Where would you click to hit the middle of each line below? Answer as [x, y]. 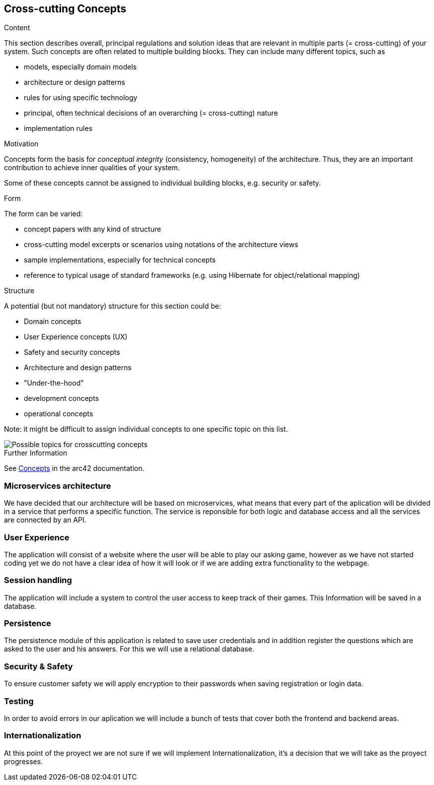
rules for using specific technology [81, 98]
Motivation [21, 144]
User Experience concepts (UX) [76, 337]
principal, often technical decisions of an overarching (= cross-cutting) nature [151, 113]
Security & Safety [38, 666]
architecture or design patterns [74, 82]
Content [17, 28]
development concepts [62, 398]
